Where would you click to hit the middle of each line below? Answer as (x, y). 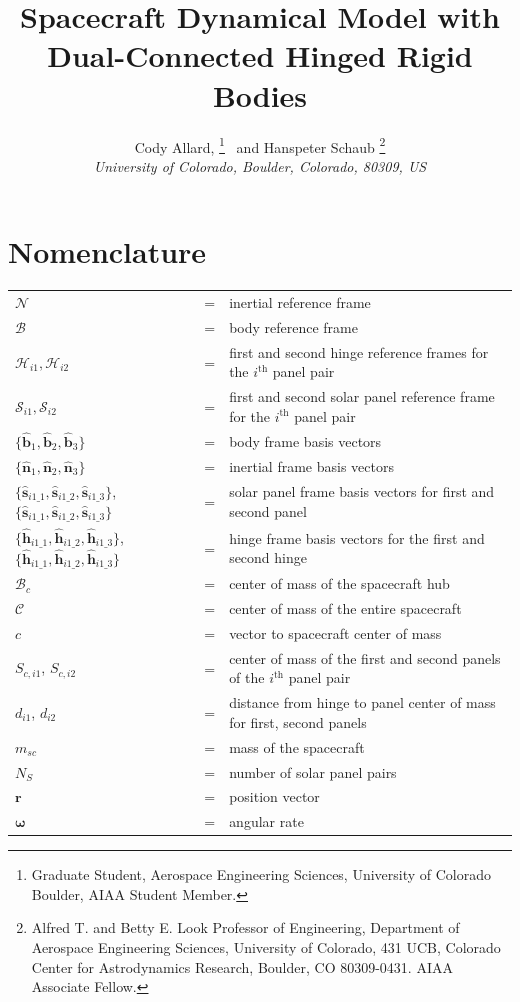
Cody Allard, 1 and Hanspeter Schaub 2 (260, 145)
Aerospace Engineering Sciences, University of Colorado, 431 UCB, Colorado (266, 947)
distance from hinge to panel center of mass (362, 702)
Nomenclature (107, 251)
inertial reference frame (300, 302)
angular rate (266, 821)
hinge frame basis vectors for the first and (357, 537)
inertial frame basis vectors (311, 465)
